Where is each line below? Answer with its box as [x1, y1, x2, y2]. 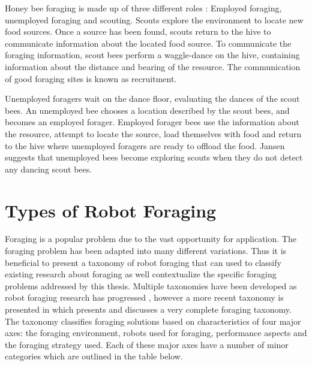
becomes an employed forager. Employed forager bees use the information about [5, 116, 299, 128]
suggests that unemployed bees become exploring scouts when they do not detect [5, 151, 303, 164]
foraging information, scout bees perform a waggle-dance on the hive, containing [5, 49, 300, 61]
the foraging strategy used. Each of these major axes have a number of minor [5, 338, 289, 350]
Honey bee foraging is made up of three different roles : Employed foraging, [5, 2, 282, 14]
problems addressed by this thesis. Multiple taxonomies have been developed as [5, 279, 297, 292]
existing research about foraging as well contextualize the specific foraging [5, 268, 277, 280]
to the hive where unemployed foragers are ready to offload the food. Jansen [5, 139, 285, 152]
